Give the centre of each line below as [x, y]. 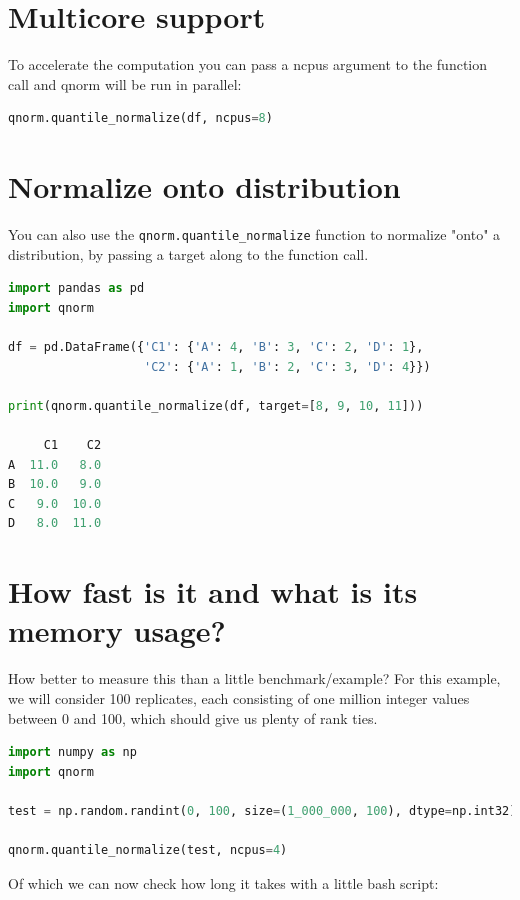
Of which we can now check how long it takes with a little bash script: [223, 882]
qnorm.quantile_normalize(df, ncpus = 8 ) [140, 118]
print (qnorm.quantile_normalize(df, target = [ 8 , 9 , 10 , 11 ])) [216, 405]
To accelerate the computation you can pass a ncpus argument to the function [248, 64]
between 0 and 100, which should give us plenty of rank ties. [193, 717]
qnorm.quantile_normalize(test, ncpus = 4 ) [148, 850]
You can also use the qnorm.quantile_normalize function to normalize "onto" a [254, 234]
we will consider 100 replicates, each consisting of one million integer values [239, 697]
